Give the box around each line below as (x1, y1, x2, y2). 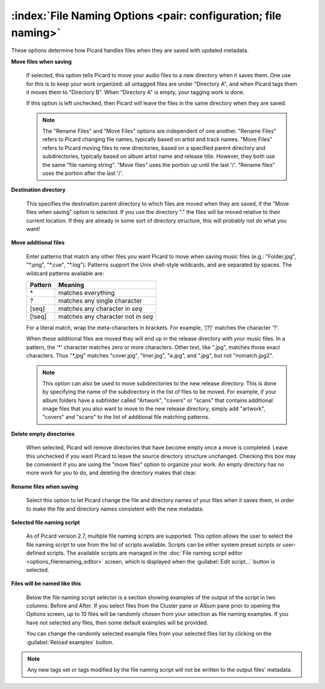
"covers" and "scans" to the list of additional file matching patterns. (42, 414, 210, 421)
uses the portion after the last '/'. (42, 169, 123, 177)
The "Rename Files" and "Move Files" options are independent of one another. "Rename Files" (42, 127, 277, 135)
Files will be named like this (11, 580, 81, 587)
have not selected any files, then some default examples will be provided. (26, 618, 209, 626)
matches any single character (58, 296, 143, 304)
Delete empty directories (11, 430, 75, 437)
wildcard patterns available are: (26, 269, 105, 277)
